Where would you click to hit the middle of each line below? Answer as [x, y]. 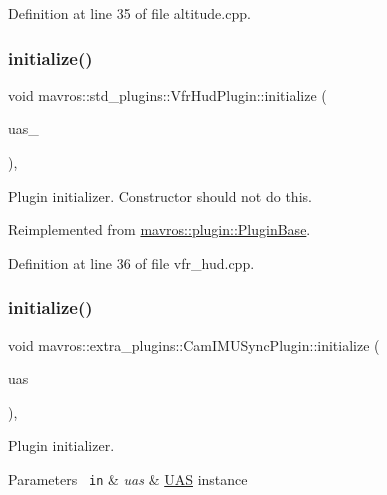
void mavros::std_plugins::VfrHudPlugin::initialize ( [167, 94]
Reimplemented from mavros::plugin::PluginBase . [159, 229]
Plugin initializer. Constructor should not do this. [160, 195]
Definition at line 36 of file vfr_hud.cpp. [131, 262]
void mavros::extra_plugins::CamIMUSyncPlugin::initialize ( [194, 344]
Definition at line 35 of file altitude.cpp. [129, 13]
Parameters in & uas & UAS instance [128, 478]
